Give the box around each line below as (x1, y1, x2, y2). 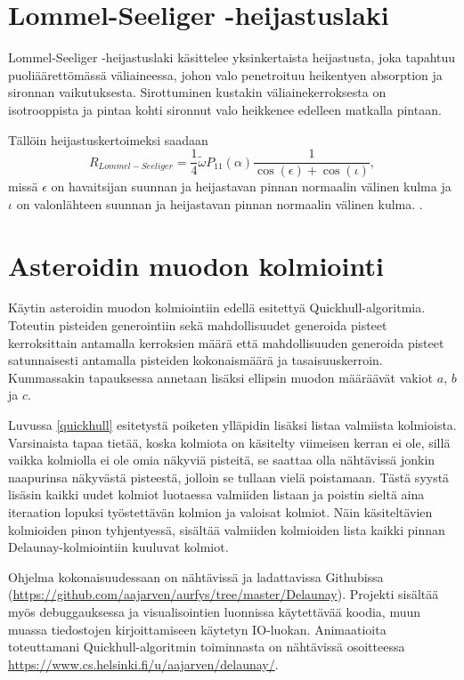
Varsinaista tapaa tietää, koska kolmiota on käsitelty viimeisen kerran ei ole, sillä (8, 433, 451, 451)
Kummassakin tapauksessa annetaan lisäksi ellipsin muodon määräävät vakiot (8, 368, 434, 386)
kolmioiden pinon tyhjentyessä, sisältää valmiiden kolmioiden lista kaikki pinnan (8, 520, 445, 538)
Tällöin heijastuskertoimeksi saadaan (8, 130, 208, 149)
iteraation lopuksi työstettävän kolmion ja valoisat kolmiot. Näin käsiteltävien (8, 503, 433, 521)
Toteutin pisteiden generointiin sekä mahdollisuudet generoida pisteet (8, 316, 387, 335)
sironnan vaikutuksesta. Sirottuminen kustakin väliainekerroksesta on (8, 83, 387, 101)
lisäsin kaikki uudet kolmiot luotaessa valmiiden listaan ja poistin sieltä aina (8, 485, 425, 504)
